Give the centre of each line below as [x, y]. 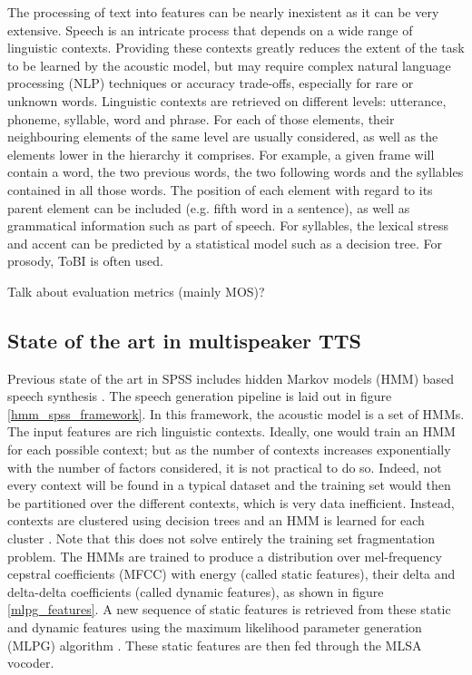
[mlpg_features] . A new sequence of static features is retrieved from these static [229, 609]
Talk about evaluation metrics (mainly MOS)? [136, 291]
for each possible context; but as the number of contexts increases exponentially [229, 450]
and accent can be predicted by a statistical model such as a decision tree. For [225, 243]
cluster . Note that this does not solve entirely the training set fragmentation [221, 538]
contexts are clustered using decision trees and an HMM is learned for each [216, 520]
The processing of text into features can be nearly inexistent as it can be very [223, 12]
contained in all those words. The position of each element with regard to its [220, 189]
